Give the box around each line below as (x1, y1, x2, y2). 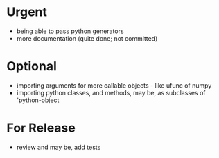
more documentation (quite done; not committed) (16, 34, 158, 42)
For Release (6, 120, 76, 136)
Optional (6, 59, 57, 75)
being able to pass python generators (16, 27, 124, 35)
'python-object (16, 96, 60, 104)
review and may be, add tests (16, 143, 101, 151)
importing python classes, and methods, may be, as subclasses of (16, 88, 206, 97)
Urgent (6, 4, 48, 20)
